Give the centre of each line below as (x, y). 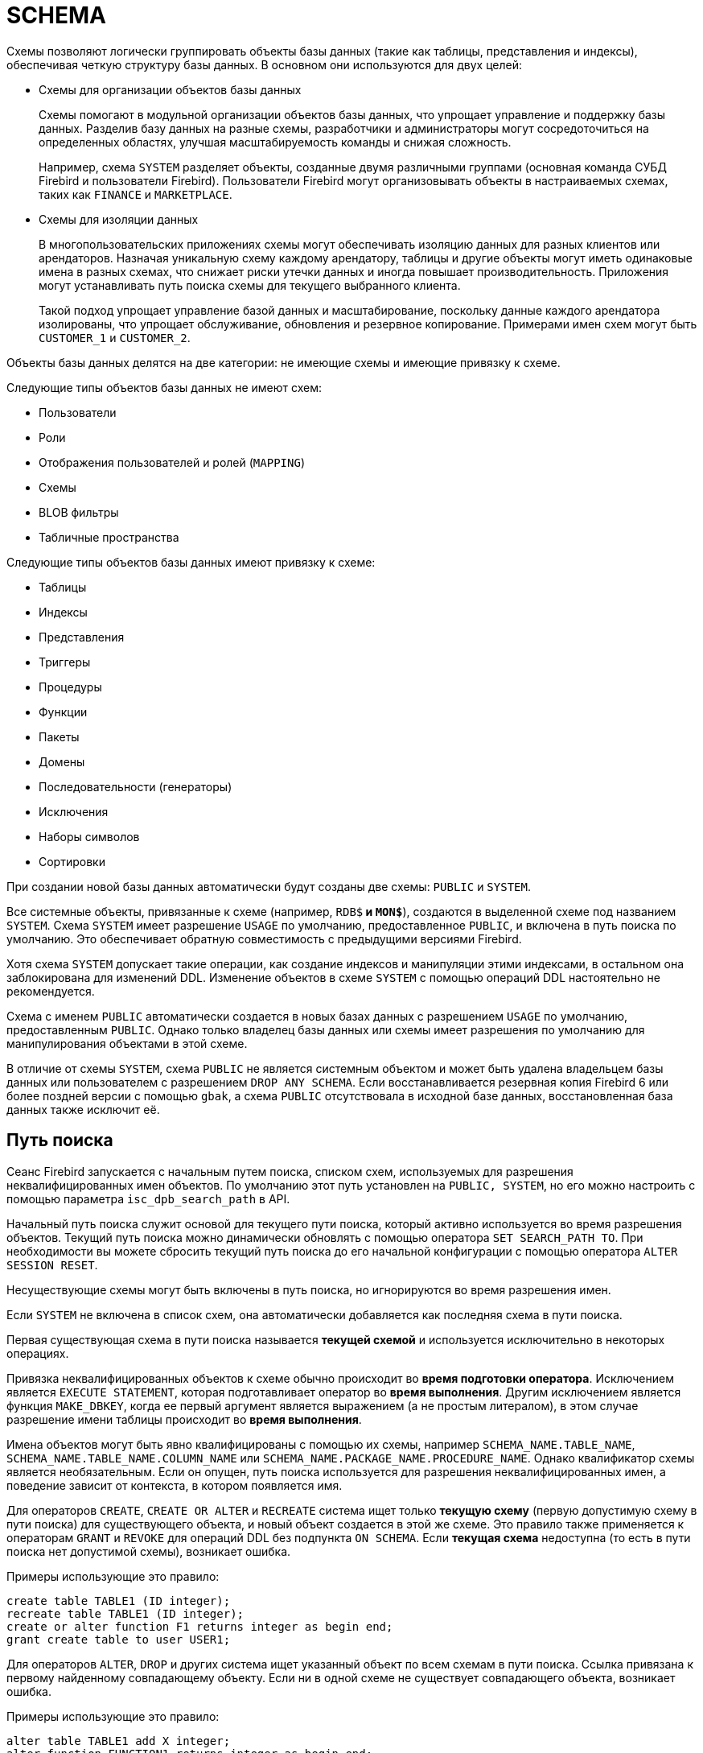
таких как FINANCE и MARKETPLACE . (136, 194)
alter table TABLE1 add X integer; (119, 1741)
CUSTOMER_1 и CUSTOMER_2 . (115, 337)
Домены (62, 761)
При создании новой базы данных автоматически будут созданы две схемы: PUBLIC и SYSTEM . (269, 886)
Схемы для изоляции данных (119, 219)
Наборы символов (89, 836)
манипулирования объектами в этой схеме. (127, 1043)
